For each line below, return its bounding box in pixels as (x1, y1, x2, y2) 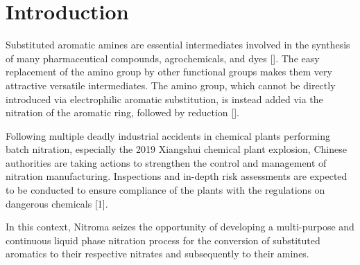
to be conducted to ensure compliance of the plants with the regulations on (6, 183, 325, 197)
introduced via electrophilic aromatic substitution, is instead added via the (6, 91, 323, 106)
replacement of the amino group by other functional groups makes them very (6, 64, 332, 79)
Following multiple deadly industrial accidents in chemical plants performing (6, 128, 331, 143)
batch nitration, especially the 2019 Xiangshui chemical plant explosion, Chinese (6, 142, 347, 156)
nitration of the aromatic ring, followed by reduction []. (6, 105, 239, 120)
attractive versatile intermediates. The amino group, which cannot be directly (6, 77, 336, 92)
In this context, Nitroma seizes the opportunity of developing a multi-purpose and (6, 219, 354, 234)
